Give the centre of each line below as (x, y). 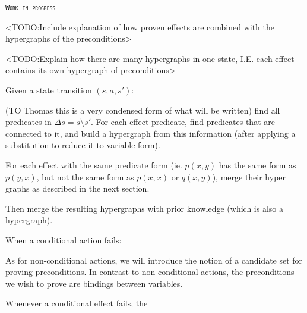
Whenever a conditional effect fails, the (77, 303)
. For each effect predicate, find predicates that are (183, 122)
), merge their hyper (249, 176)
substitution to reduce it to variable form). (83, 145)
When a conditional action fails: (64, 240)
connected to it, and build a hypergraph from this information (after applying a (151, 133)
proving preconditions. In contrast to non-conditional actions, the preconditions (150, 272)
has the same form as (257, 165)
